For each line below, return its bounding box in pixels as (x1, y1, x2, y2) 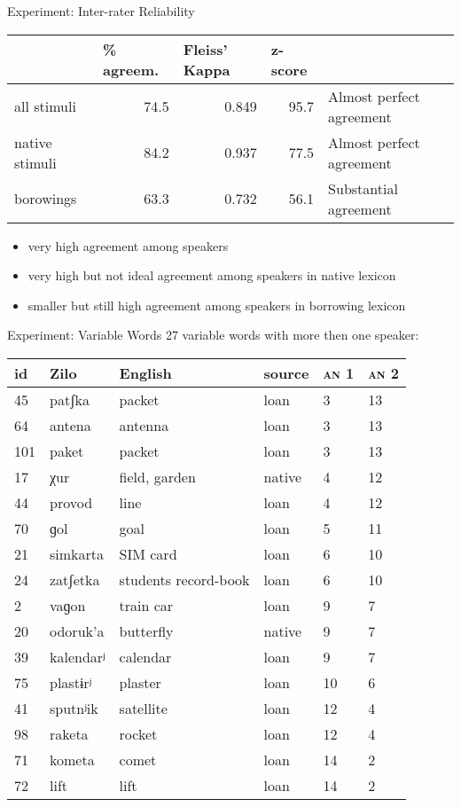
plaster (119, 671, 161, 693)
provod (50, 491, 93, 513)
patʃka (50, 388, 90, 410)
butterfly (119, 620, 174, 641)
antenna (119, 414, 169, 435)
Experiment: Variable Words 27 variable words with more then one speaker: (7, 325, 419, 344)
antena (50, 414, 91, 435)
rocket (119, 723, 158, 744)
